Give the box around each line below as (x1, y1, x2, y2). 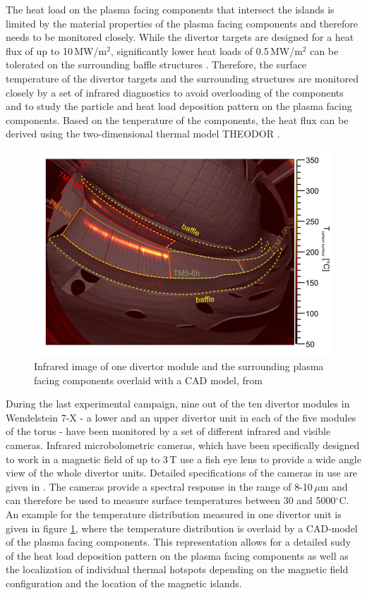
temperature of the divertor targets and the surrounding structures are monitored (6, 70, 359, 85)
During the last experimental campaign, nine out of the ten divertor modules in (6, 396, 350, 411)
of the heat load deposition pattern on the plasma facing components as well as (6, 548, 349, 563)
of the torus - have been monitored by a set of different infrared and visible (6, 424, 331, 438)
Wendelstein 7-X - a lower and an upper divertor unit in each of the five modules (6, 410, 356, 424)
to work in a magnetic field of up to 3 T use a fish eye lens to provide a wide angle (6, 451, 361, 466)
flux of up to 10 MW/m (6, 43, 107, 58)
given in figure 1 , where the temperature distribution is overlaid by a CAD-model (6, 520, 358, 535)
